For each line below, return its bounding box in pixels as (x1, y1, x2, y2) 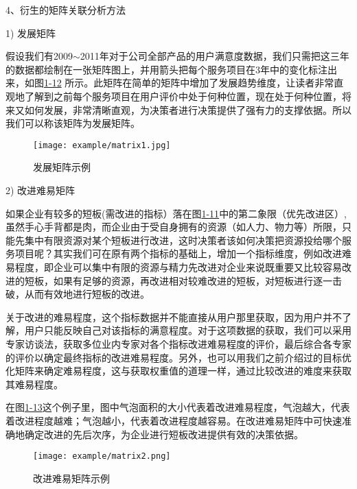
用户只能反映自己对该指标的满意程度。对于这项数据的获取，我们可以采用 (24, 323, 352, 337)
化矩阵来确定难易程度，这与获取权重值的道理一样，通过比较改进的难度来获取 (5, 363, 352, 378)
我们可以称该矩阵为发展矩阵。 (5, 116, 140, 130)
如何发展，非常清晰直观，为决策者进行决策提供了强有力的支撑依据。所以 (24, 102, 352, 117)
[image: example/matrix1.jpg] (33, 140, 171, 150)
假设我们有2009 (5, 49, 73, 63)
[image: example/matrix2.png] (33, 451, 171, 462)
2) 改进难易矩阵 (5, 183, 76, 197)
